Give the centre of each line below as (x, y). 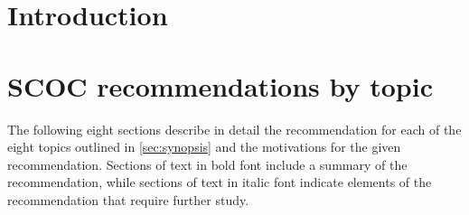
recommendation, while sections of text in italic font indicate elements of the (220, 182)
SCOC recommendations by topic (220, 85)
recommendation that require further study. (128, 199)
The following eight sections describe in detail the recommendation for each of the (234, 129)
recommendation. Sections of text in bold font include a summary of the (207, 164)
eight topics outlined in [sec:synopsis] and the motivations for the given (204, 147)
